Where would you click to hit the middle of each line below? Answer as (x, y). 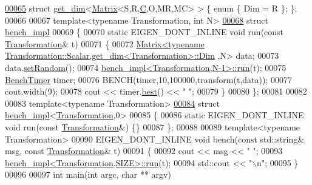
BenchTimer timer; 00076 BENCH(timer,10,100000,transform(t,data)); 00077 (148, 79)
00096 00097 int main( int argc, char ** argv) (88, 174)
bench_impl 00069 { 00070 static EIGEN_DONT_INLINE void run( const (144, 32)
